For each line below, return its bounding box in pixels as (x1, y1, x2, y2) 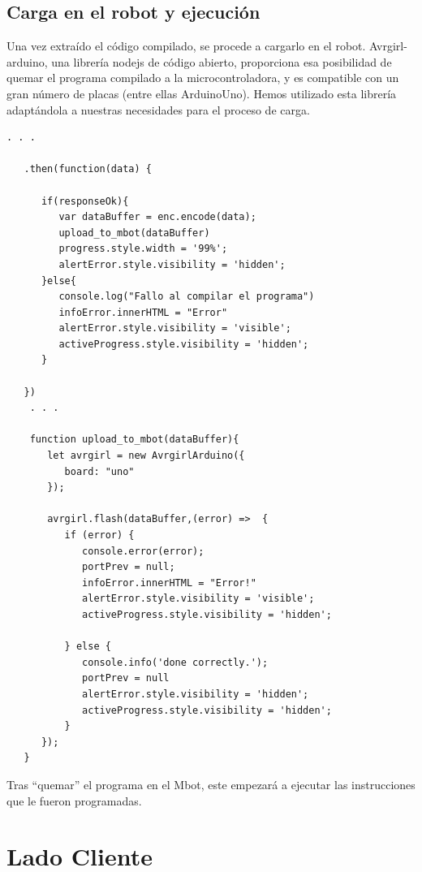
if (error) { (64, 529, 135, 542)
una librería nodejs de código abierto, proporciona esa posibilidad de (51, 53, 392, 70)
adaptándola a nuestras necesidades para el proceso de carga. (6, 101, 310, 118)
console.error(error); (82, 545, 205, 557)
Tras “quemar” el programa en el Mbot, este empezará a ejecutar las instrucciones (6, 775, 416, 792)
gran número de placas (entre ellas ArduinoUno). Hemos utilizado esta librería (6, 84, 397, 101)
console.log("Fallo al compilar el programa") (58, 291, 315, 303)
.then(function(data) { (24, 163, 152, 175)
